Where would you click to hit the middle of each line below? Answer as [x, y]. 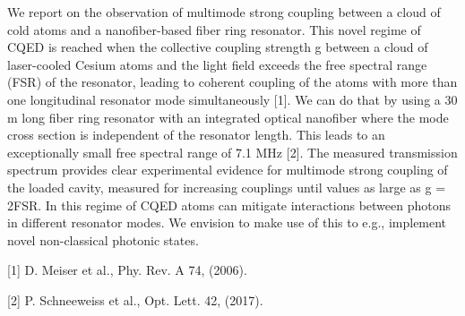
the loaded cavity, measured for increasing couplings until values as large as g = [227, 187]
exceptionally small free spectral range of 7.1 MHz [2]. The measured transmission [232, 152]
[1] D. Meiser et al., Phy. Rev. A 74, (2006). [127, 270]
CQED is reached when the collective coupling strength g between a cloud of [218, 47]
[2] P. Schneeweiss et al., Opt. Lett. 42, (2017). [135, 299]
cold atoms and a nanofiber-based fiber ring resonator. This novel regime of [214, 29]
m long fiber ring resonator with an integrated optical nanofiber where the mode [228, 117]
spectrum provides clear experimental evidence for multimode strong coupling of [228, 170]
